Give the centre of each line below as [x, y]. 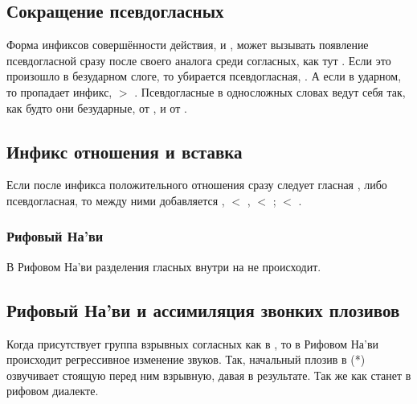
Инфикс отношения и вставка [125, 151]
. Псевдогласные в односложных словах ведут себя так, [270, 91]
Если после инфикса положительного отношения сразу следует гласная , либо [197, 185]
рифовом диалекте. [53, 391]
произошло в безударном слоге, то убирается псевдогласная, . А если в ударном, [204, 76]
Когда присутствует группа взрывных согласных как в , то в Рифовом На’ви [193, 343]
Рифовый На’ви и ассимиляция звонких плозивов [203, 309]
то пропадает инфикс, [59, 91]
